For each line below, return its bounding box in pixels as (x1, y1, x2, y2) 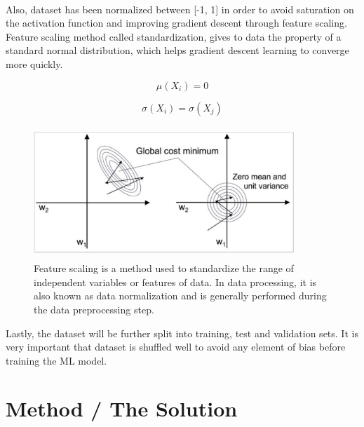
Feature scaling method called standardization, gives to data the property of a (6, 29, 342, 43)
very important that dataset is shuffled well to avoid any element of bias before (6, 339, 346, 354)
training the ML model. (6, 353, 107, 367)
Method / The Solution (6, 394, 238, 423)
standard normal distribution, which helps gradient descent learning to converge (6, 43, 349, 57)
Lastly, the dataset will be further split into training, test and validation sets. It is (6, 325, 358, 340)
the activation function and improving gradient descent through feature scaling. (6, 15, 347, 30)
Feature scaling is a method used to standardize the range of (34, 261, 294, 276)
